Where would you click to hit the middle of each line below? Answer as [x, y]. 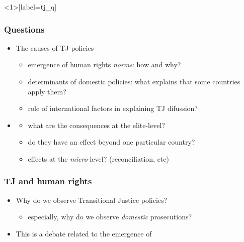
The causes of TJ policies [55, 47]
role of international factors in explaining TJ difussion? [113, 108]
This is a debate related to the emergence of [84, 233]
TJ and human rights [48, 181]
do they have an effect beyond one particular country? [111, 142]
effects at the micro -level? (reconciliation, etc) [98, 158]
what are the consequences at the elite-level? [96, 125]
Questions [24, 29]
